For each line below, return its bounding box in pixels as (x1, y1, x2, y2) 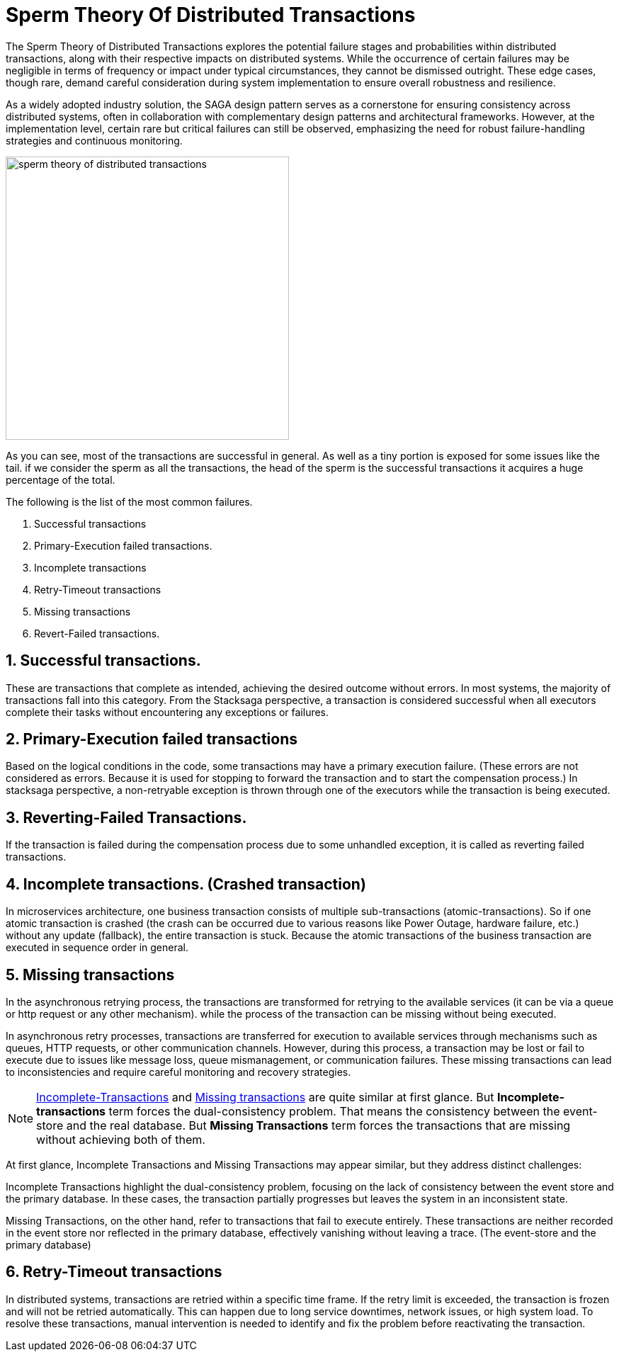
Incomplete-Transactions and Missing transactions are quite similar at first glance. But (36, 1089, 494, 1104)
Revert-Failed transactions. (34, 627, 160, 640)
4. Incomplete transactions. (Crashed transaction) (6, 875, 366, 893)
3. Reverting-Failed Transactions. (6, 808, 247, 827)
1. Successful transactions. (6, 652, 201, 670)
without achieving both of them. (36, 1132, 205, 1147)
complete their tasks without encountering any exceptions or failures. (6, 705, 329, 718)
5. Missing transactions (6, 965, 175, 984)
